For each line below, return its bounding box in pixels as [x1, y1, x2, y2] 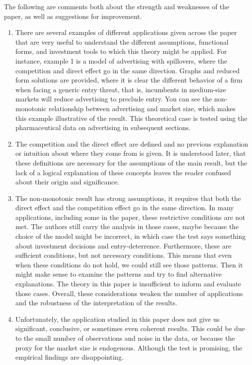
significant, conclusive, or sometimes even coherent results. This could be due [15, 323, 245, 333]
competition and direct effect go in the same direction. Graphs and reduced [15, 65, 240, 75]
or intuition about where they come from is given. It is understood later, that [15, 148, 246, 158]
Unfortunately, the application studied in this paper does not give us [15, 314, 220, 324]
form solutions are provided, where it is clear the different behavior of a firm [15, 75, 243, 85]
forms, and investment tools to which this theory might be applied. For [15, 46, 227, 56]
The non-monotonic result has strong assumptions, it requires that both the [15, 193, 241, 203]
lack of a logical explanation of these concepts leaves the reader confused [15, 167, 231, 177]
